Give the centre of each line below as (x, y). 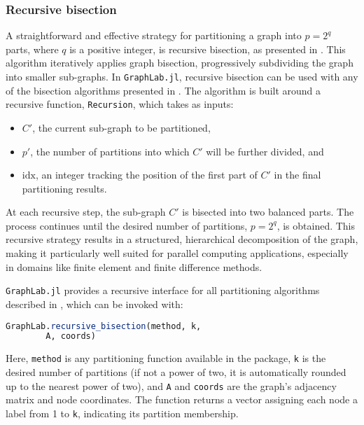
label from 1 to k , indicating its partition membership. (122, 413)
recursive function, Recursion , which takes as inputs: (120, 104)
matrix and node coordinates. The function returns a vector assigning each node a (182, 399)
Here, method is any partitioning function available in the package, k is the (166, 358)
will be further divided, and (265, 151)
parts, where (32, 49)
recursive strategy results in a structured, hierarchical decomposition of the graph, (182, 239)
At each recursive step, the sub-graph (86, 212)
